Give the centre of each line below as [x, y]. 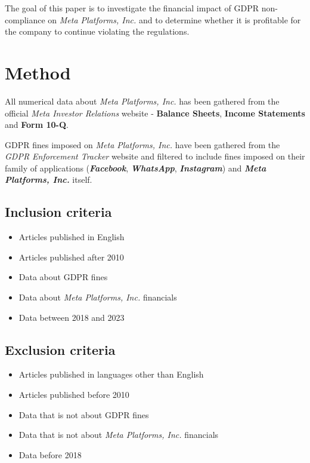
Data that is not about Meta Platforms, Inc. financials [119, 435]
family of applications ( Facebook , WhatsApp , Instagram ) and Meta [136, 168]
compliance [25, 19]
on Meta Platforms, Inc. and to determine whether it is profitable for [174, 19]
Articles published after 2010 [71, 257]
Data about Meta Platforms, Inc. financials [98, 297]
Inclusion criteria [58, 212]
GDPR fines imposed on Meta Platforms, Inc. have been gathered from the [142, 144]
